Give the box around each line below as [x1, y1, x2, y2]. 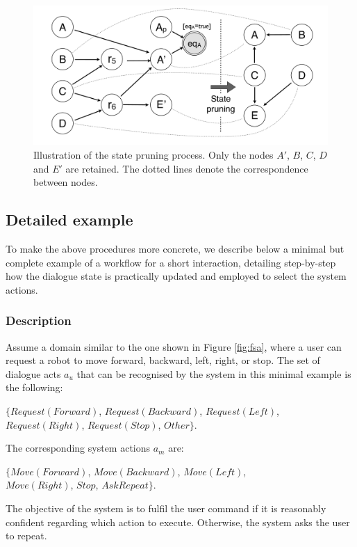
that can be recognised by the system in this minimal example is [76, 366, 351, 381]
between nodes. [33, 175, 98, 189]
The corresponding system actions [6, 441, 151, 455]
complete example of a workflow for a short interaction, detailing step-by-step [6, 255, 336, 269]
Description [6, 312, 72, 329]
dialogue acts [6, 366, 61, 381]
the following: [6, 380, 63, 395]
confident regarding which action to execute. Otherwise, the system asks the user [6, 514, 350, 529]
